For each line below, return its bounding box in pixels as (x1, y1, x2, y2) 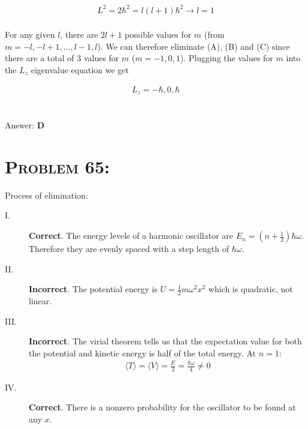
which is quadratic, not (208, 283, 293, 295)
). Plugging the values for (180, 52, 273, 64)
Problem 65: (5, 154, 110, 178)
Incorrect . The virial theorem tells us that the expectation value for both (29, 335, 302, 347)
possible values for (125, 28, 192, 41)
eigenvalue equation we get (31, 63, 129, 76)
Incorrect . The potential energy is (29, 283, 158, 295)
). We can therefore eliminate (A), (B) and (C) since (97, 40, 290, 52)
